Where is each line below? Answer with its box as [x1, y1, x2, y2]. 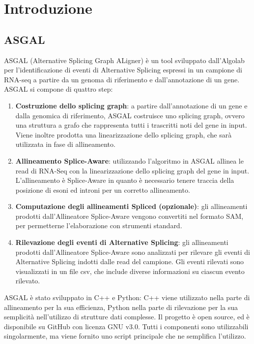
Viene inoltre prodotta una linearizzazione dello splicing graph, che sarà [15, 129, 232, 139]
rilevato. [15, 275, 40, 286]
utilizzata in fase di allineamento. [15, 139, 115, 149]
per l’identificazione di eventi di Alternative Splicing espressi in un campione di [4, 65, 242, 75]
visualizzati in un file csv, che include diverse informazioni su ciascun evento [15, 266, 245, 276]
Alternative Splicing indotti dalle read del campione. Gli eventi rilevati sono [15, 256, 244, 267]
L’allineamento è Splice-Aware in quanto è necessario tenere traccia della [15, 175, 234, 185]
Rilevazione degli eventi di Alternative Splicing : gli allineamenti [15, 237, 228, 247]
